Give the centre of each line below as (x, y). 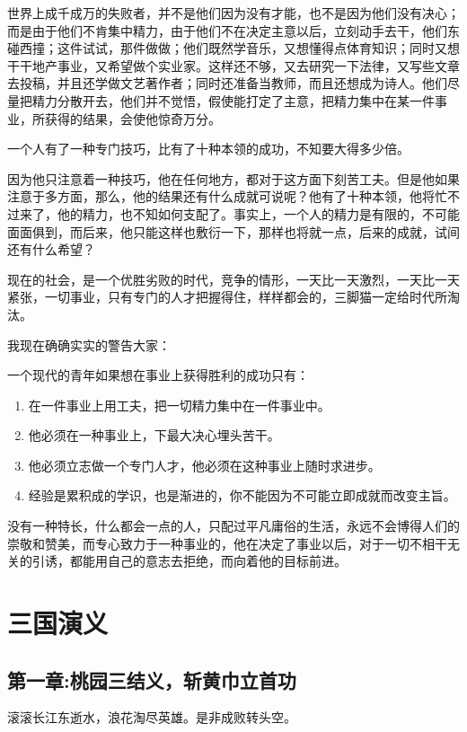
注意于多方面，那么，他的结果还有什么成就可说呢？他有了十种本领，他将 (221, 196)
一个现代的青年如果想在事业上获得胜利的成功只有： (158, 375)
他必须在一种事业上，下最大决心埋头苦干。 (154, 435)
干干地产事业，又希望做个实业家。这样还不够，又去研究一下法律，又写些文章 (233, 65)
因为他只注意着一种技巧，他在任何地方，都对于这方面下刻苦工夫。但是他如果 (233, 178)
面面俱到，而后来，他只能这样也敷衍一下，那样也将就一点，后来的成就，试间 (233, 231)
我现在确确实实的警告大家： (89, 344)
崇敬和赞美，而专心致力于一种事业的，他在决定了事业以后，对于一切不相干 (227, 543)
